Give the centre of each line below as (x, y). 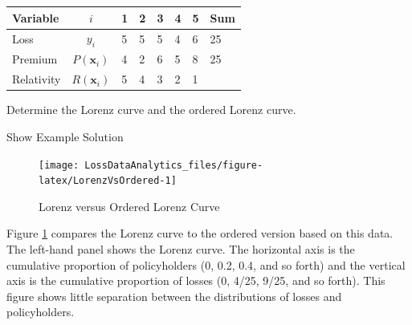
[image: (59, 165)
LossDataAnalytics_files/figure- (174, 165)
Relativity (37, 79)
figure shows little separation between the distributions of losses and (174, 296)
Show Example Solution (65, 136)
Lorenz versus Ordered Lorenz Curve (129, 206)
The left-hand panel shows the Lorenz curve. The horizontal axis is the (181, 249)
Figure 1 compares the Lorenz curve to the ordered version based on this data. (200, 233)
